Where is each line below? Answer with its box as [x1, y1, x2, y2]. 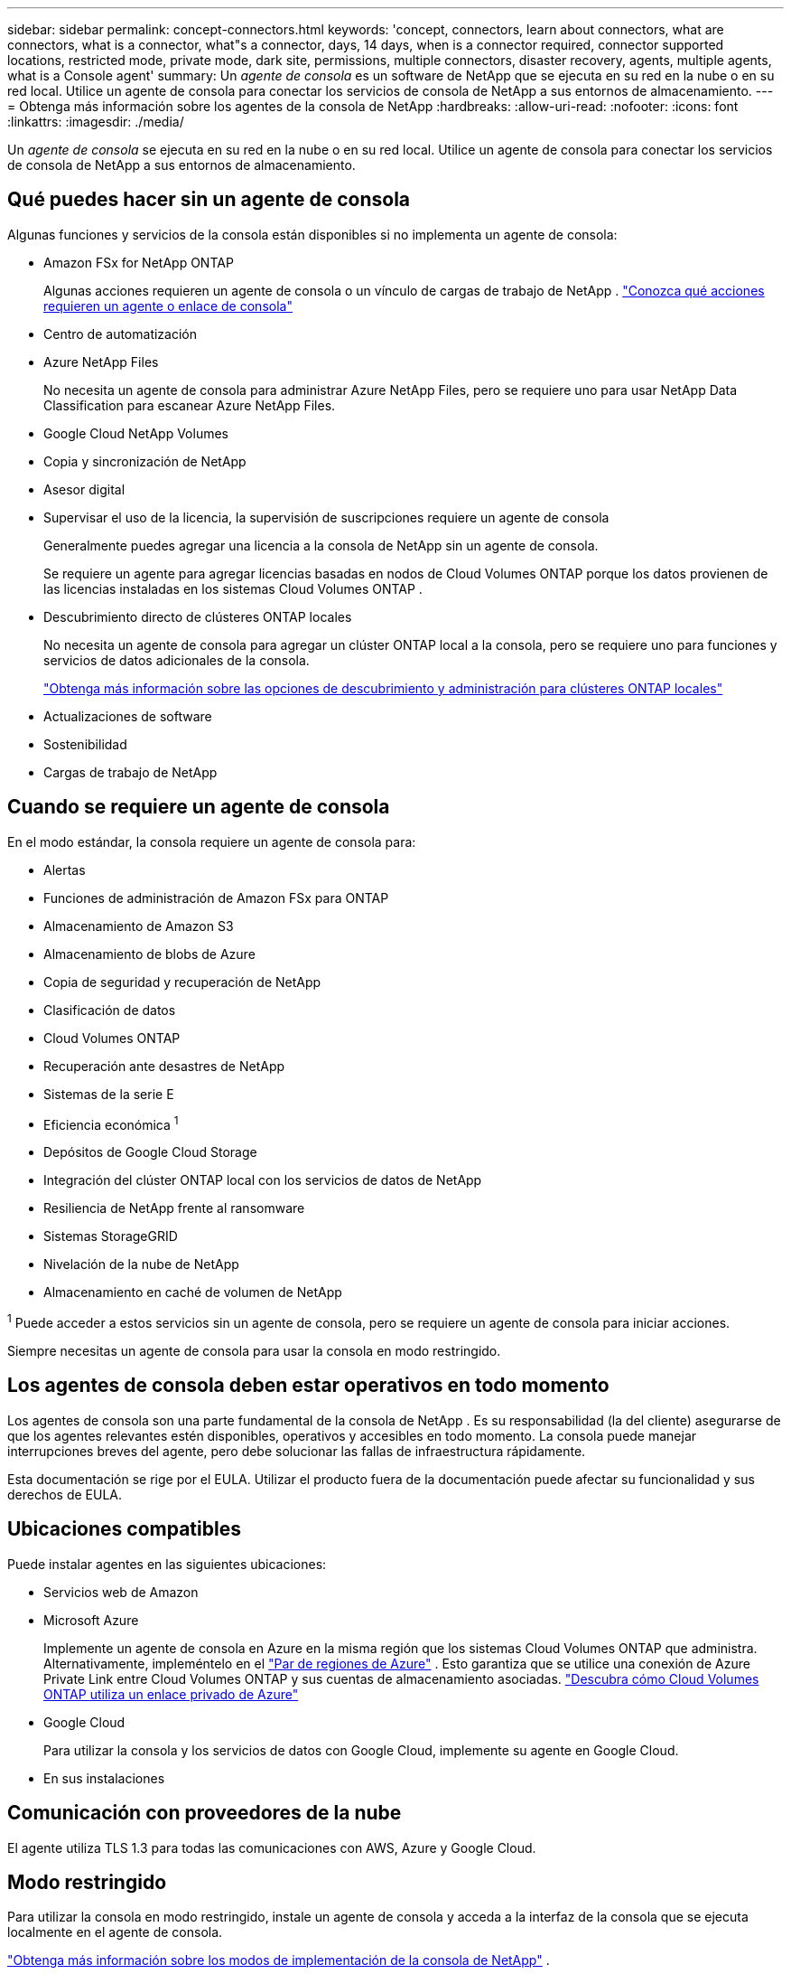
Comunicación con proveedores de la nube [7, 1801, 402, 1825]
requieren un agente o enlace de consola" [43, 297, 293, 314]
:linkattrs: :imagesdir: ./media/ [7, 114, 184, 129]
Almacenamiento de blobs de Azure [43, 945, 256, 962]
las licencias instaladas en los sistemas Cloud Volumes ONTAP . [43, 580, 423, 597]
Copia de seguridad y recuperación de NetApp [43, 973, 321, 990]
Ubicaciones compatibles [7, 1518, 241, 1541]
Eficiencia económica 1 [43, 1114, 179, 1133]
